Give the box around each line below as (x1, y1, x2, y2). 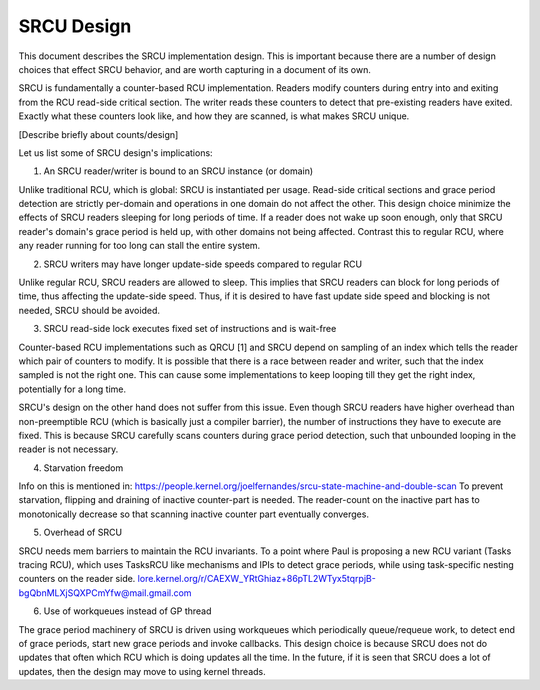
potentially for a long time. (18, 383, 127, 395)
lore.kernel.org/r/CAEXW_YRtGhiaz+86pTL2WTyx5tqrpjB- (137, 573, 377, 585)
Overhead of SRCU (43, 526, 123, 539)
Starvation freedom (43, 461, 124, 474)
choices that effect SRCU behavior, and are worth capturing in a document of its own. (18, 63, 372, 75)
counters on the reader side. (18, 573, 136, 585)
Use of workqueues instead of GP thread (43, 605, 212, 617)
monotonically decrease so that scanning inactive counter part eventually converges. (18, 508, 370, 520)
